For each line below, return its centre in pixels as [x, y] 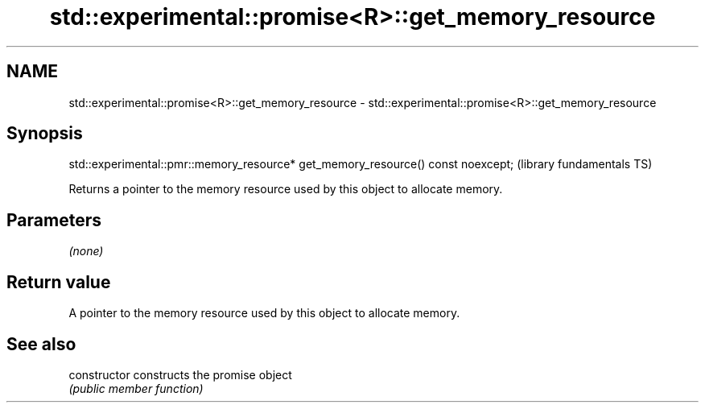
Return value [59, 282]
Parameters [54, 220]
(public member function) [136, 388]
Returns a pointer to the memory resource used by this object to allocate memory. [286, 189]
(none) [86, 251]
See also [41, 344]
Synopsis [45, 134]
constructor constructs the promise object [180, 374]
